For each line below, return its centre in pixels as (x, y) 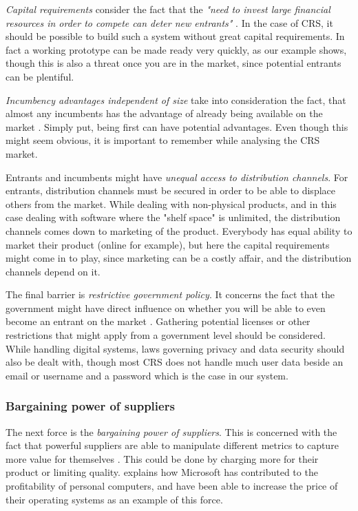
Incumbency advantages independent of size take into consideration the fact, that (176, 100)
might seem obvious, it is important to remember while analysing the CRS (163, 140)
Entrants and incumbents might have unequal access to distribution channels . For (177, 177)
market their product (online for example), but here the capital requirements (168, 244)
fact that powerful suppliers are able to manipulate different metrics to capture (172, 445)
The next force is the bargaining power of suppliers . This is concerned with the (171, 431)
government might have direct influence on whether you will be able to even (166, 307)
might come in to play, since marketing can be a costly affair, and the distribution (179, 258)
